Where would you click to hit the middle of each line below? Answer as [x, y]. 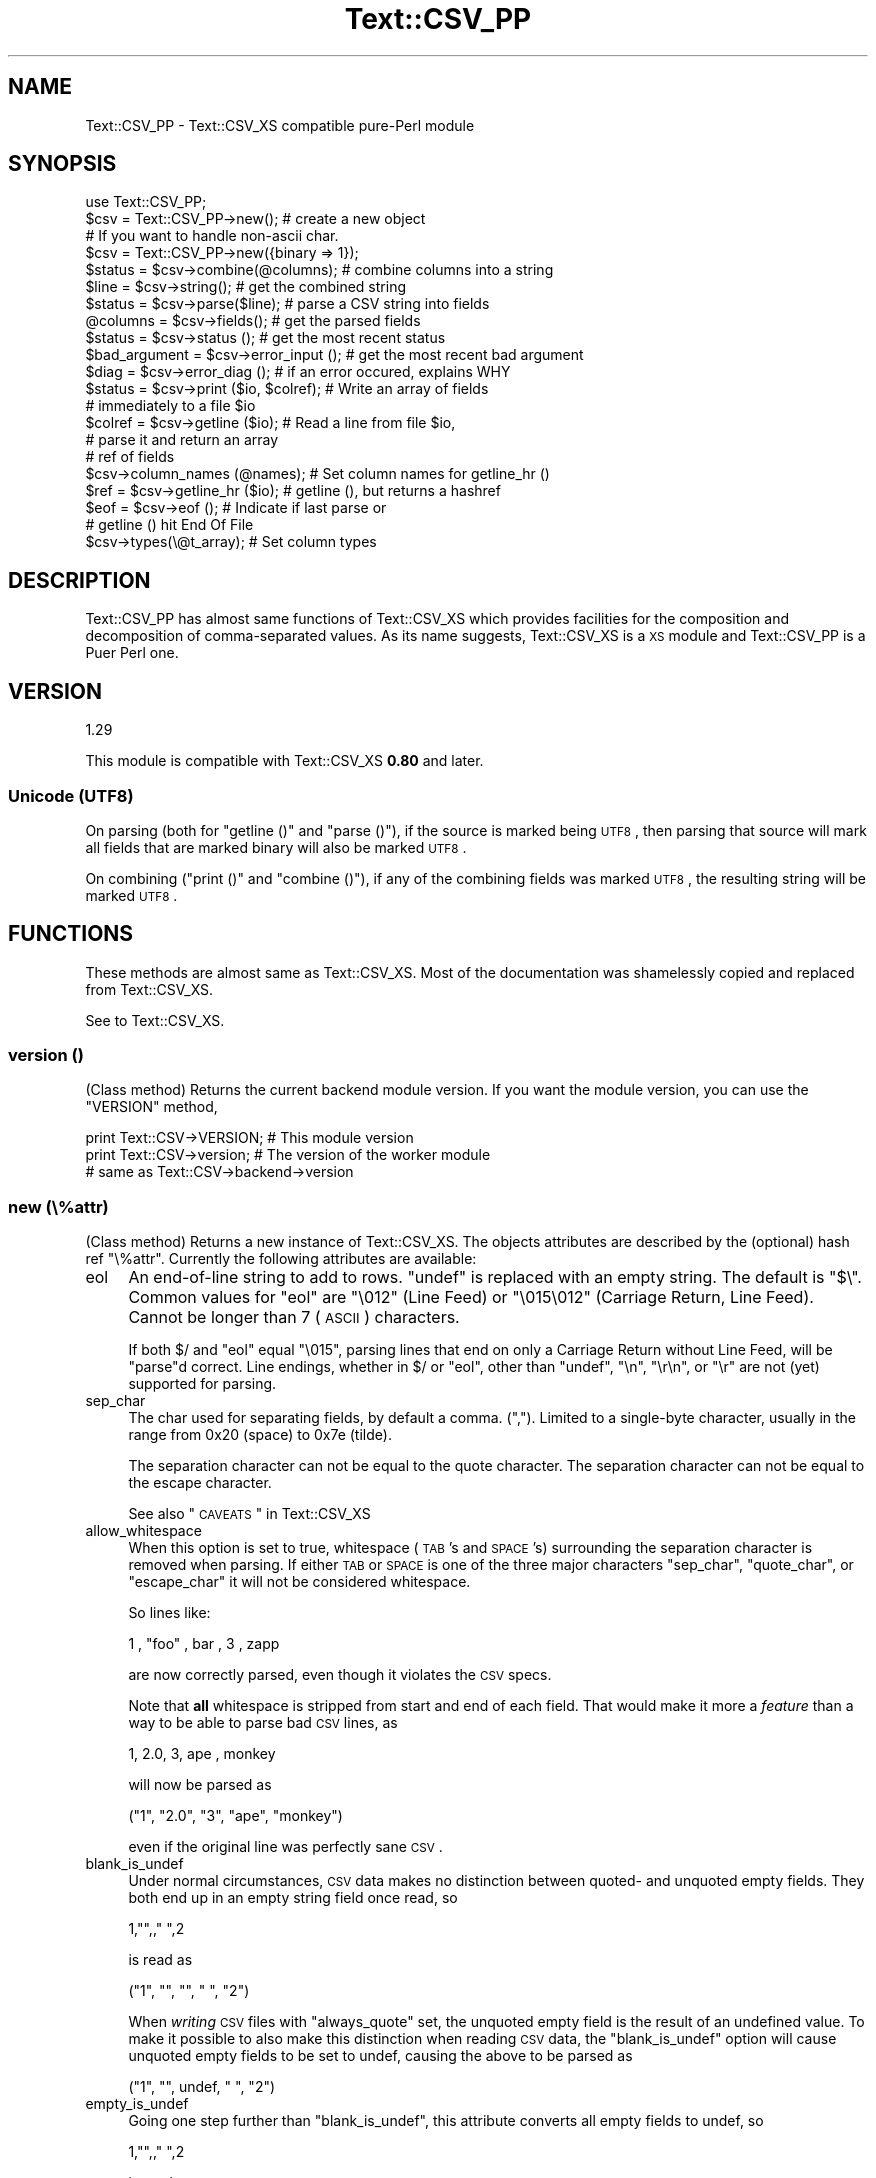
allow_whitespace [143, 1531]
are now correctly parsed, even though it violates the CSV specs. [340, 1675]
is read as [160, 1960]
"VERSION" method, [151, 1107]
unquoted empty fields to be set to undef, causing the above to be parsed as [380, 2056]
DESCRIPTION [79, 580]
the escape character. [200, 1483]
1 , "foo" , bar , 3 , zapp [204, 1644]
